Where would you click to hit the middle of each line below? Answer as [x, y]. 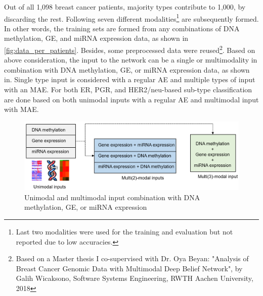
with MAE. [21, 109]
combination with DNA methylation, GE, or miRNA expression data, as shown [127, 69]
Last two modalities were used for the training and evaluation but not [124, 231]
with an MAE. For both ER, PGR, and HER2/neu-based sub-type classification [128, 90]
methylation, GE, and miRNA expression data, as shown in [96, 38]
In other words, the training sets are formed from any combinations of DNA [122, 28]
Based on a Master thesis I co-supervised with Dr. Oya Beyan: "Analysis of [132, 258]
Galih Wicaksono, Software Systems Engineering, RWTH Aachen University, [135, 278]
